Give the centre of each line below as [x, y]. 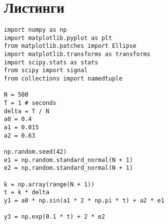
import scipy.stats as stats [51, 62]
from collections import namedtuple [63, 79]
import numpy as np [35, 30]
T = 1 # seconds [30, 103]
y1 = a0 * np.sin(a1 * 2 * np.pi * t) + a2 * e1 [84, 200]
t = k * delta [27, 193]
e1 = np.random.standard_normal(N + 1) [68, 160]
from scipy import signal [46, 71]
